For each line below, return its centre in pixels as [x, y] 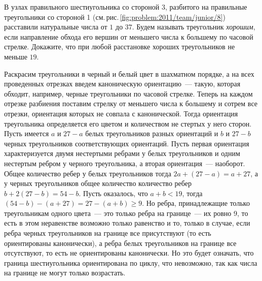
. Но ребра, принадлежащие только [196, 203]
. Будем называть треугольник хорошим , [194, 27]
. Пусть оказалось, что [113, 193]
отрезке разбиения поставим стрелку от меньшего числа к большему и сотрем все [131, 103]
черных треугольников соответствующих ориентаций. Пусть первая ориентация [127, 143]
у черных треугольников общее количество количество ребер [98, 183]
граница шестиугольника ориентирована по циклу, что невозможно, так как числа [131, 262]
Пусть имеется [27, 133]
